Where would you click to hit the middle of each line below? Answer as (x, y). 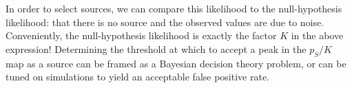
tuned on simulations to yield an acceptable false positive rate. (138, 77)
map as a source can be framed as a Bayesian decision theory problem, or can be (176, 63)
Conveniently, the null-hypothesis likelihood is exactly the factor (141, 35)
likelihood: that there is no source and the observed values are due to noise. (165, 22)
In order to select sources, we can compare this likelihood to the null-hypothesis (174, 8)
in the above (317, 35)
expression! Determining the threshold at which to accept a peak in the (156, 48)
